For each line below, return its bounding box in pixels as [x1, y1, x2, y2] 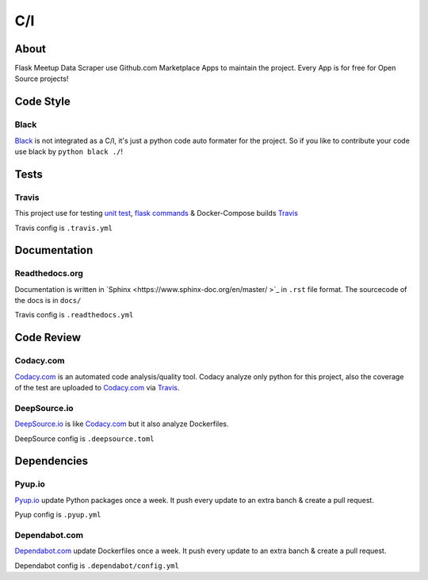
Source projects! [14, 74, 69, 83]
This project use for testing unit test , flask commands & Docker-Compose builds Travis [14, 209, 299, 218]
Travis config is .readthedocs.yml [14, 310, 134, 320]
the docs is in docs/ [14, 296, 82, 305]
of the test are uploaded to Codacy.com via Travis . [14, 383, 180, 393]
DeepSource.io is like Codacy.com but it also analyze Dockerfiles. [14, 419, 229, 428]
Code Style [14, 95, 71, 109]
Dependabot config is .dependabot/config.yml [14, 560, 180, 570]
